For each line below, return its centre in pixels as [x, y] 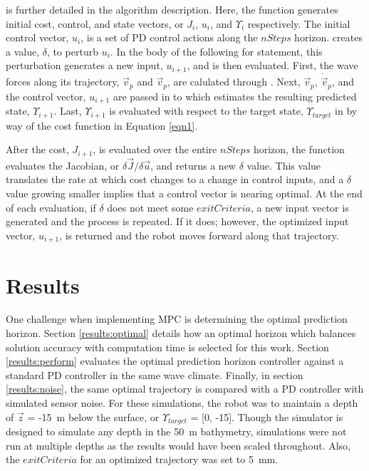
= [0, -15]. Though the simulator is [267, 416]
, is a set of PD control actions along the [169, 37]
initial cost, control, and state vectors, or [95, 23]
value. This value [284, 165]
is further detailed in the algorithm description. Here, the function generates [172, 9]
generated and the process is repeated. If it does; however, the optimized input [177, 221]
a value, [23, 51]
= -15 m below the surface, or [93, 416]
